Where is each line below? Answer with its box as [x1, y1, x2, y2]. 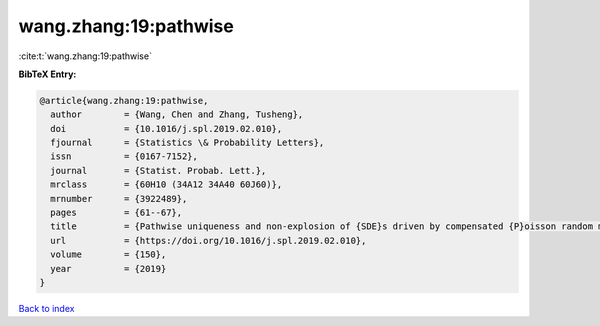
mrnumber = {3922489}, [50, 193, 188, 204]
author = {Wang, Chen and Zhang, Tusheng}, [50, 109, 304, 120]
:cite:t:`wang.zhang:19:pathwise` [18, 50, 152, 62]
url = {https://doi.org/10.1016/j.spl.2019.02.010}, [50, 235, 367, 246]
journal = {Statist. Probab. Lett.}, [50, 165, 267, 176]
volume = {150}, [50, 249, 167, 260]
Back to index [18, 302, 75, 314]
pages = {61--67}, [50, 207, 183, 219]
